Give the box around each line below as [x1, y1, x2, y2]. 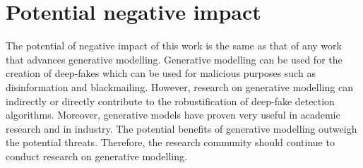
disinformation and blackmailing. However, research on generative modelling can [6, 79, 353, 94]
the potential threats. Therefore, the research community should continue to [6, 135, 335, 150]
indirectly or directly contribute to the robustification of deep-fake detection [6, 93, 335, 108]
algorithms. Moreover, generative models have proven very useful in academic [6, 107, 340, 122]
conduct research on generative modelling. [6, 148, 187, 163]
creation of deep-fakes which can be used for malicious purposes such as [6, 66, 316, 80]
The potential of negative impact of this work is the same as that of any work [6, 38, 342, 53]
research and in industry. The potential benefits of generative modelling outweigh [6, 121, 357, 136]
